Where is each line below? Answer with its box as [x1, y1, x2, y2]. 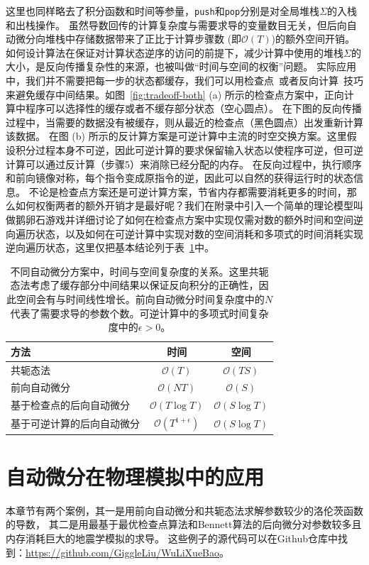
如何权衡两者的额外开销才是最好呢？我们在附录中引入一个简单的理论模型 [15, 198, 353, 213]
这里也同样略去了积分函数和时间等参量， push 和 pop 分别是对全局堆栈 [6, 4, 320, 18]
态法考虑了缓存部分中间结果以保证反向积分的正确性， [10, 278, 259, 292]
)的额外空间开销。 [271, 31, 356, 46]
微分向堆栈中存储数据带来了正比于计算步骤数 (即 [15, 31, 242, 46]
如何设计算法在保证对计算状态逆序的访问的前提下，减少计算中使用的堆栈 [6, 45, 343, 60]
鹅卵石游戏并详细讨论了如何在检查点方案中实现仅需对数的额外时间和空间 [15, 212, 353, 226]
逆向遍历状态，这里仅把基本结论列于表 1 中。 [6, 240, 214, 255]
